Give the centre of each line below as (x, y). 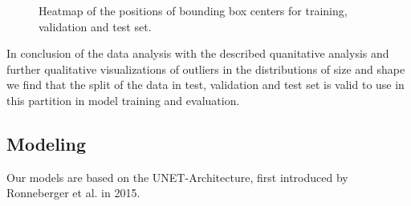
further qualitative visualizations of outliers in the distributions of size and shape (206, 69)
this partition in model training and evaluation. (123, 100)
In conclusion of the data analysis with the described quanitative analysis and (198, 53)
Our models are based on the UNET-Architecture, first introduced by (177, 177)
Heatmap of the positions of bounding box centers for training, (193, 10)
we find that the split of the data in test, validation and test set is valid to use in (205, 85)
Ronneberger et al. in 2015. (73, 193)
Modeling (47, 143)
